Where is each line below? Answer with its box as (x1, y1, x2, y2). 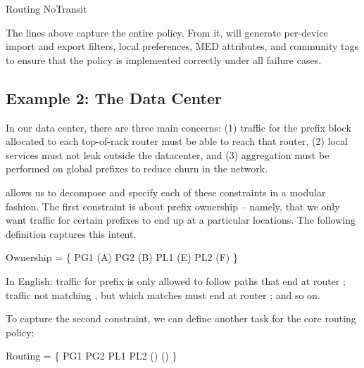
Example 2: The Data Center (6, 87, 222, 108)
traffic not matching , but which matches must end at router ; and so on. (6, 287, 320, 302)
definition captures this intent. (6, 226, 137, 241)
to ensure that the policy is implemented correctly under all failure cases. (6, 52, 322, 67)
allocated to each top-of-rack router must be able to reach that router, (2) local (6, 134, 349, 148)
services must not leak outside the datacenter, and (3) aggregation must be (6, 147, 330, 162)
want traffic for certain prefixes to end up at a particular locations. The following (6, 212, 356, 227)
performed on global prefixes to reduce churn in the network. (6, 161, 268, 176)
